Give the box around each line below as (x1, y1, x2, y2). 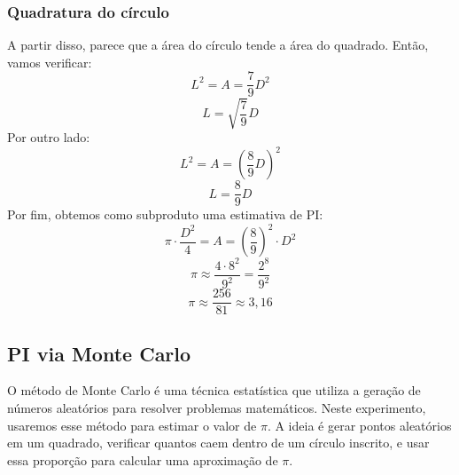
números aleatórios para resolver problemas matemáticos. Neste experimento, (7, 399, 426, 417)
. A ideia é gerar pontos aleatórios (267, 416, 452, 434)
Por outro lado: (7, 128, 90, 146)
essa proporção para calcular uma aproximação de (7, 450, 278, 469)
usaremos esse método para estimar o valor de (7, 416, 257, 434)
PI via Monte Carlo (7, 339, 191, 367)
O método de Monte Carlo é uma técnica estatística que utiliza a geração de (7, 381, 421, 400)
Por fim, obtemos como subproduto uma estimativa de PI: (7, 205, 323, 224)
